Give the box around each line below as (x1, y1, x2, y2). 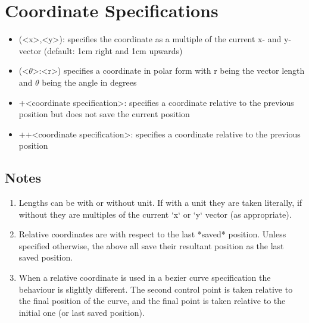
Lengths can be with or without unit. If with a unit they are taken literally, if (18, 196, 302, 209)
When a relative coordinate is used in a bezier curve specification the (18, 271, 271, 284)
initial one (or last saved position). (18, 306, 145, 318)
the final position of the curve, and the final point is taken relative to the (18, 294, 286, 307)
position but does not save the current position (18, 108, 190, 120)
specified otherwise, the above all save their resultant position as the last (18, 239, 284, 252)
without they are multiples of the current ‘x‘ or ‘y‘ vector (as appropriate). (18, 208, 292, 220)
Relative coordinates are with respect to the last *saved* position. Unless (18, 228, 286, 240)
